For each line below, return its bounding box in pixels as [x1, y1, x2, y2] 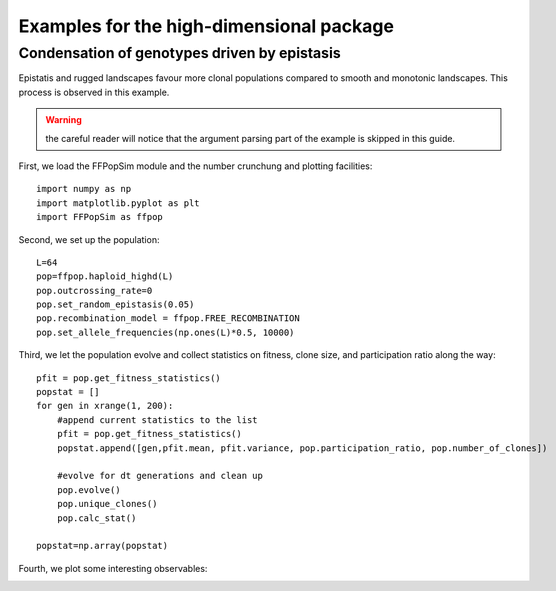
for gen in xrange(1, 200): [36, 400, 174, 412]
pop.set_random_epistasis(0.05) [36, 299, 195, 310]
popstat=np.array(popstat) [36, 540, 169, 552]
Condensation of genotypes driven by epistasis [18, 44, 341, 62]
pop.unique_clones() [56, 498, 158, 510]
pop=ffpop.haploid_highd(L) [36, 271, 174, 282]
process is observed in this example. [18, 86, 170, 98]
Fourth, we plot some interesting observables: [18, 562, 208, 574]
